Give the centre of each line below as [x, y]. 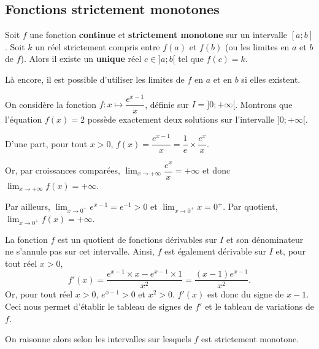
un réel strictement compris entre [98, 46]
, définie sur [167, 104]
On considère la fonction [51, 104]
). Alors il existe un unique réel [81, 59]
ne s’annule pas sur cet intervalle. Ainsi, [80, 251]
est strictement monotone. [250, 339]
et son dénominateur [265, 239]
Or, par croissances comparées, [63, 170]
